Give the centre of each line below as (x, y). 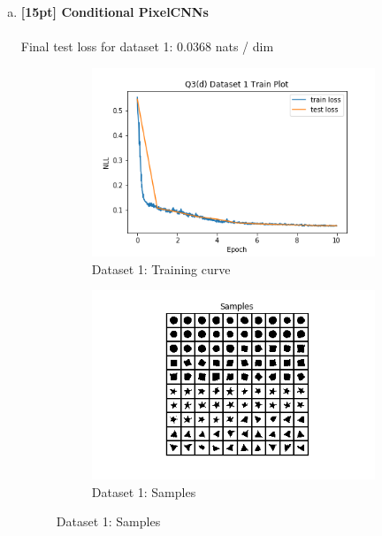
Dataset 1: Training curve (161, 268)
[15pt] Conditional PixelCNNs (115, 11)
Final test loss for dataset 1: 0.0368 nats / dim (147, 46)
